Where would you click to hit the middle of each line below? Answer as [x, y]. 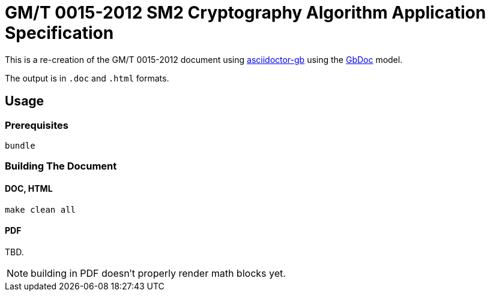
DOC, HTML [29, 188]
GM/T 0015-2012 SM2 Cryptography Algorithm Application [246, 13]
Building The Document [61, 166]
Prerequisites [37, 125]
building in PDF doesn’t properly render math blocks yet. [158, 273]
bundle [20, 145]
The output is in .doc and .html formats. [87, 78]
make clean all [41, 209]
